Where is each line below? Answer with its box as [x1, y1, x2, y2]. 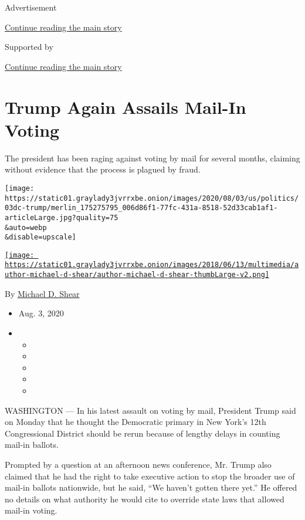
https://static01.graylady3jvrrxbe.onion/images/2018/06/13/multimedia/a [5, 261, 299, 269]
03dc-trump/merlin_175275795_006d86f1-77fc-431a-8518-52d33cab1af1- [5, 204, 278, 212]
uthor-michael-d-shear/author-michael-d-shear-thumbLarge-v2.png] [5, 271, 270, 279]
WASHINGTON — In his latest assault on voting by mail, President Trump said [5, 404, 296, 416]
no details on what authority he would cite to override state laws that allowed [5, 492, 284, 505]
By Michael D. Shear [5, 287, 80, 299]
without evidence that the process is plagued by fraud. [5, 163, 201, 175]
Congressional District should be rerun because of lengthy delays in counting [5, 427, 280, 439]
